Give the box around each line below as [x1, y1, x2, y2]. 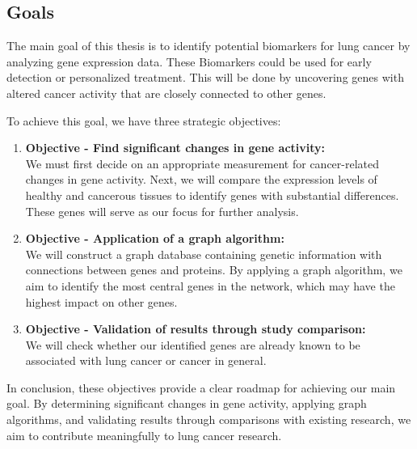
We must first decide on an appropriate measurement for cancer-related [25, 155, 380, 172]
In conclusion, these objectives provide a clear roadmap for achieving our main [6, 379, 396, 396]
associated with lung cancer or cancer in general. [25, 352, 267, 369]
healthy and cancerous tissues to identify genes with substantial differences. [25, 186, 399, 203]
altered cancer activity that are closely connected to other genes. [6, 84, 326, 101]
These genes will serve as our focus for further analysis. [25, 202, 299, 219]
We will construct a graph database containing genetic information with [25, 245, 382, 262]
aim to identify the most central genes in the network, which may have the [25, 277, 395, 294]
